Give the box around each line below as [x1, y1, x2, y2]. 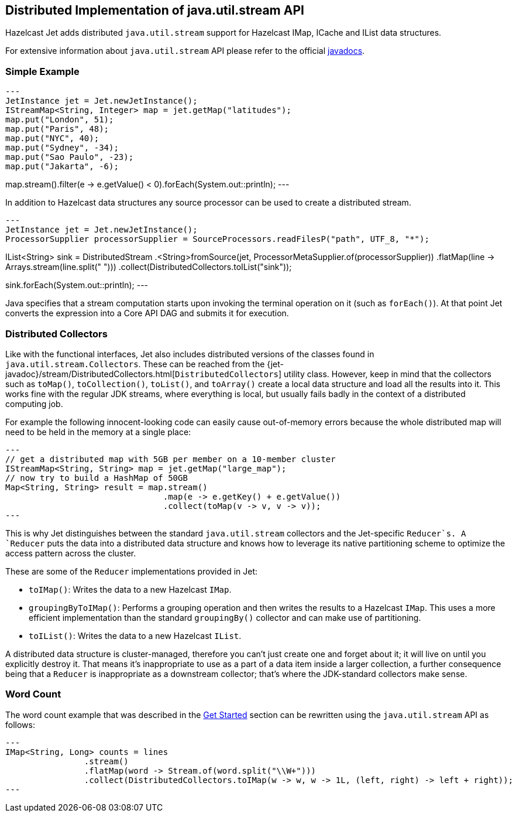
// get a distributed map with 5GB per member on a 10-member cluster [5, 454, 336, 464]
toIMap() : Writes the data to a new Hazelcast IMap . [29, 584, 232, 594]
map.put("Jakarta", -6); [5, 162, 119, 172]
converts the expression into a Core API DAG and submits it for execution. [5, 308, 289, 319]
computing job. [5, 398, 63, 409]
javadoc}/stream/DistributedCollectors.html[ [5, 368, 176, 379]
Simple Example [5, 65, 80, 77]
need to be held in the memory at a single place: [5, 426, 191, 437]
